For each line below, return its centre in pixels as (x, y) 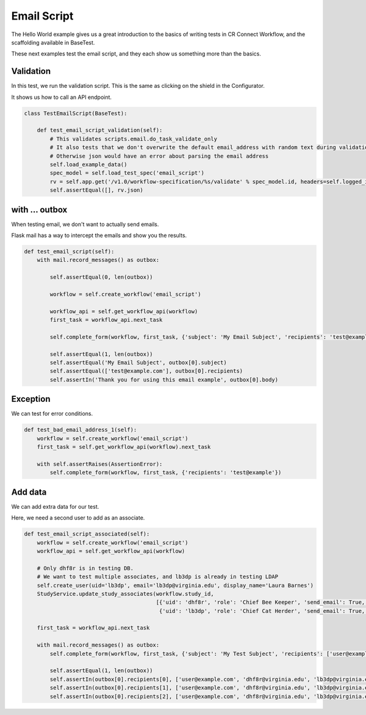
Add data (29, 492)
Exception (31, 399)
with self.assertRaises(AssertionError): (100, 464)
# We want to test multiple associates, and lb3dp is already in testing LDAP (158, 577)
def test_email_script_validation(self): (100, 130)
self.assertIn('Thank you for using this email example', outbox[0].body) (164, 379)
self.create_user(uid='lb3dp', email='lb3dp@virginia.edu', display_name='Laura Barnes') (175, 585)
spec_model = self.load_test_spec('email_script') (127, 173)
